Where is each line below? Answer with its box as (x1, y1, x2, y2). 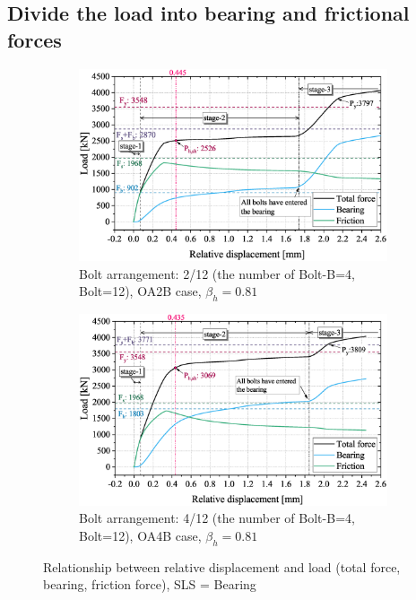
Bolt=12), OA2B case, (79, 282, 202, 300)
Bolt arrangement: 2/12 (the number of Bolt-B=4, (79, 264, 355, 283)
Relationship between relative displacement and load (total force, (43, 557, 401, 576)
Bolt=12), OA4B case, (79, 526, 202, 544)
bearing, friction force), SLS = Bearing (43, 575, 256, 594)
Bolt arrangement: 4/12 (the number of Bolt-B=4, (79, 509, 355, 527)
